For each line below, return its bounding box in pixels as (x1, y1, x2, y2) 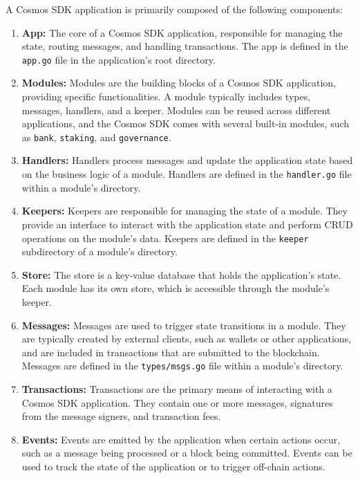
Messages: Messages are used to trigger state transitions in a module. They (21, 318, 346, 332)
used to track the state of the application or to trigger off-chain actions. (21, 459, 326, 473)
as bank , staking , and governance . (21, 129, 171, 144)
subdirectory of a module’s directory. (21, 244, 178, 259)
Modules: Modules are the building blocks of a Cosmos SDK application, (21, 75, 336, 90)
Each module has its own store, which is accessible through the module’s (21, 281, 330, 295)
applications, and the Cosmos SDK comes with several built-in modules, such (21, 116, 350, 131)
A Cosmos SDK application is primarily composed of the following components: (6, 2, 343, 16)
